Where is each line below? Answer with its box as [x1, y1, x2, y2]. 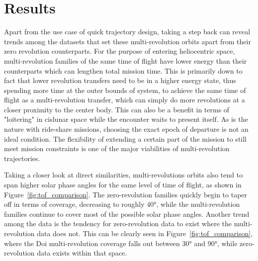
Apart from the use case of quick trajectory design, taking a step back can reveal [4, 26, 251, 37]
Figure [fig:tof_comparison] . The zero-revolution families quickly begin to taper [4, 189, 248, 199]
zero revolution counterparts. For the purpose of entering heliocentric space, [4, 46, 235, 56]
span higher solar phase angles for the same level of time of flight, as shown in [4, 179, 242, 190]
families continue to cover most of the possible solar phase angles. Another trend [4, 208, 250, 219]
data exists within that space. [37, 248, 127, 258]
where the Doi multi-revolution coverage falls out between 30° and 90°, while [4, 238, 238, 248]
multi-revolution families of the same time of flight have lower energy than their [4, 55, 247, 66]
